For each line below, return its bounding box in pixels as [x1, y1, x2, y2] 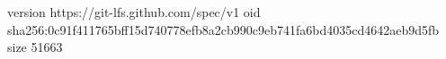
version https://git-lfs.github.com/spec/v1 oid [7, 3, 261, 21]
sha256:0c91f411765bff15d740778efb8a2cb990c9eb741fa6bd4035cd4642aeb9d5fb [7, 20, 440, 38]
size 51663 [7, 38, 63, 56]
